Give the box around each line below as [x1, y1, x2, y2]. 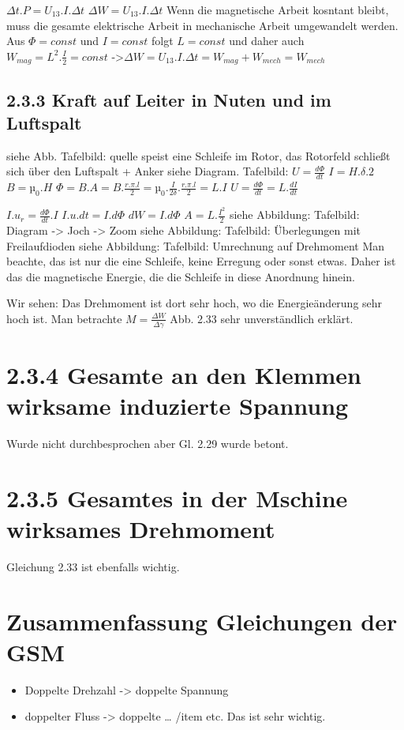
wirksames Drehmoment [6, 513, 275, 545]
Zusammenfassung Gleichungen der [6, 604, 398, 637]
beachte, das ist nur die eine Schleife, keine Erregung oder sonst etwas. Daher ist [6, 253, 396, 269]
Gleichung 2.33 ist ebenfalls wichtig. [6, 558, 180, 574]
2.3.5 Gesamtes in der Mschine [6, 481, 348, 514]
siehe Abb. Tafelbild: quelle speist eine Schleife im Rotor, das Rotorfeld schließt [6, 147, 391, 164]
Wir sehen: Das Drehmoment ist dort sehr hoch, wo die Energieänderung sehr [6, 295, 383, 311]
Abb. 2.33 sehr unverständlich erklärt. [170, 310, 353, 326]
